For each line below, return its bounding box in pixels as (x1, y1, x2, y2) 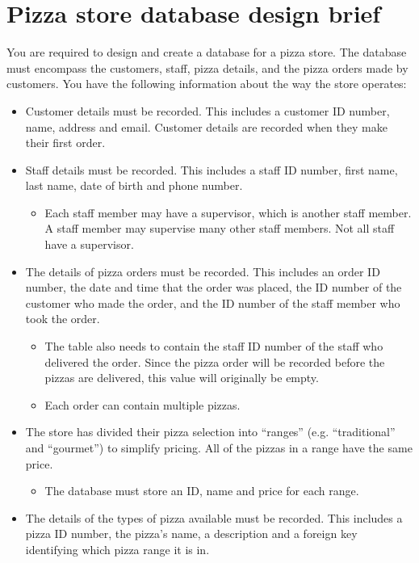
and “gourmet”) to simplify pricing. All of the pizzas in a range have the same (25, 439, 413, 456)
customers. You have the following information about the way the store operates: (6, 75, 407, 92)
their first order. (25, 134, 106, 151)
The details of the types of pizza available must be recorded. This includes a (25, 509, 403, 526)
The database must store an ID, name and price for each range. (44, 482, 359, 499)
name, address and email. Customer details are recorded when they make (25, 118, 388, 135)
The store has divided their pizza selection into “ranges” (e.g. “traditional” (25, 423, 396, 440)
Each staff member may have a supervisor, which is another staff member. (44, 204, 412, 221)
